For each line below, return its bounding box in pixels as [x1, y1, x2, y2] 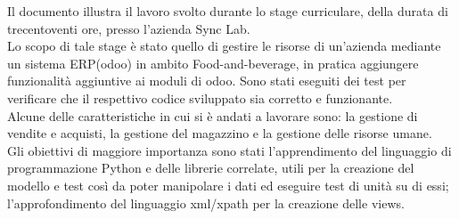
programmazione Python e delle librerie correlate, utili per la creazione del [7, 158, 414, 177]
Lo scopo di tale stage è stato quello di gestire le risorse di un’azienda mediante [7, 36, 441, 55]
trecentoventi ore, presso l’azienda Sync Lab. [7, 19, 250, 37]
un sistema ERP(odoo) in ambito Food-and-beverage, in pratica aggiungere [7, 53, 419, 72]
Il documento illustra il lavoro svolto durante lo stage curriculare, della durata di [7, 2, 448, 20]
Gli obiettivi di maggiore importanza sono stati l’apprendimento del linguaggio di [7, 141, 452, 159]
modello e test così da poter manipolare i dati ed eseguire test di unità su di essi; [7, 175, 449, 194]
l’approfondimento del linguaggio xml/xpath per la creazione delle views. [7, 193, 405, 212]
